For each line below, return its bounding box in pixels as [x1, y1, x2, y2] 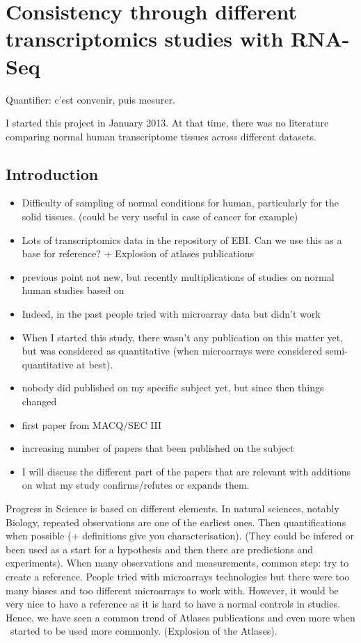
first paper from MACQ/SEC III [22, 417, 162, 432]
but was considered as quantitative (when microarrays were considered [22, 343, 323, 358]
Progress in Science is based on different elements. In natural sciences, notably [6, 500, 339, 515]
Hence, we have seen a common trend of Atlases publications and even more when [6, 610, 355, 624]
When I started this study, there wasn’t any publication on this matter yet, [22, 329, 344, 344]
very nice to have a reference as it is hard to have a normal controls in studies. [6, 596, 340, 611]
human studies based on [22, 283, 125, 298]
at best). [77, 357, 113, 371]
